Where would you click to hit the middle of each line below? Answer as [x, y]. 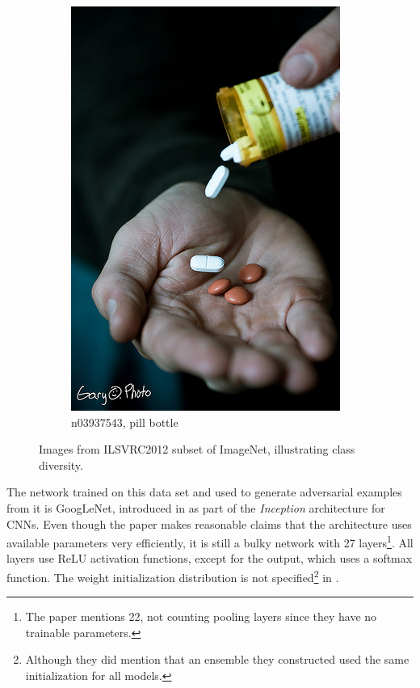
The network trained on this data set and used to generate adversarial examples [204, 492]
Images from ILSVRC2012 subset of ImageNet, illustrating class [197, 449]
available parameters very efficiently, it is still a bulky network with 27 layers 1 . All [210, 541]
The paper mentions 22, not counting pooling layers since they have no [201, 616]
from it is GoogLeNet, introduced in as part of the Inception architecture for [196, 507]
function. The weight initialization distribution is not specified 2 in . [173, 576]
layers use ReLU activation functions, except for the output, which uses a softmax [210, 558]
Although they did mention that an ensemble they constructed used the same [217, 659]
